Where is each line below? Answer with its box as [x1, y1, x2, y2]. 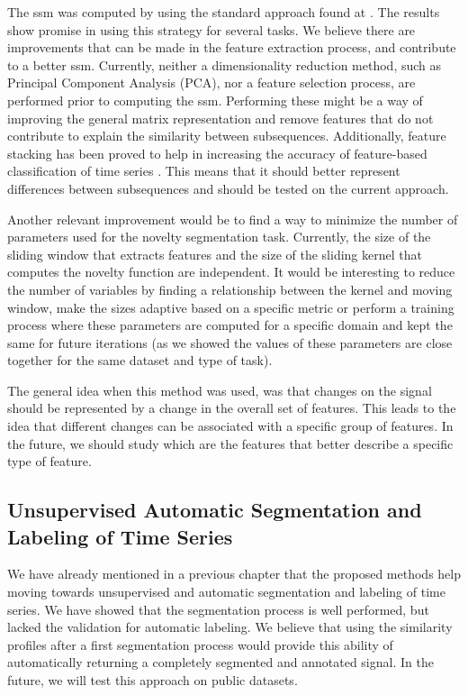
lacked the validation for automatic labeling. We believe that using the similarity [7, 617, 453, 636]
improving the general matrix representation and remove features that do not [7, 108, 434, 127]
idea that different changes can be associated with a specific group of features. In [7, 416, 454, 435]
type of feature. [7, 452, 92, 471]
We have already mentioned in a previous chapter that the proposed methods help [7, 564, 462, 583]
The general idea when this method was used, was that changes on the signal [7, 380, 432, 399]
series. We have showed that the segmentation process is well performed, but [7, 599, 429, 618]
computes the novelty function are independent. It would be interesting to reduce [7, 262, 455, 281]
